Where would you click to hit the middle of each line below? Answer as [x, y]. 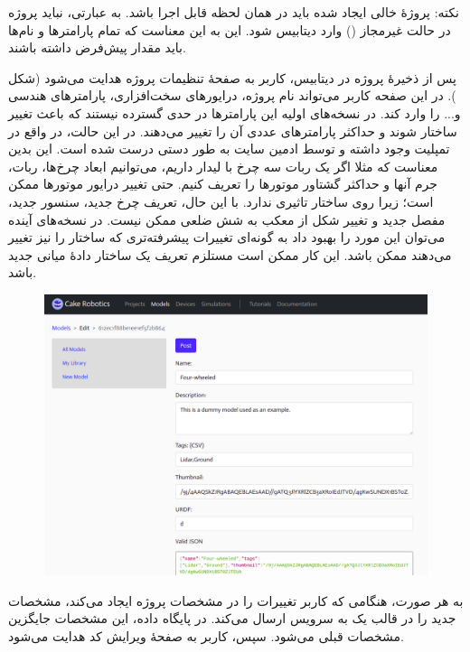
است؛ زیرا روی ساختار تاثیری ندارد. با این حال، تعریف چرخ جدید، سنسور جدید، [221, 201]
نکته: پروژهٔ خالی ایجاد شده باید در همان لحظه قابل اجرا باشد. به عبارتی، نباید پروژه [234, 12]
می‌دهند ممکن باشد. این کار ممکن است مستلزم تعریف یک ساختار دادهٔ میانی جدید [230, 254]
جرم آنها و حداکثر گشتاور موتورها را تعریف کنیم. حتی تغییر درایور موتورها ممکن [223, 184]
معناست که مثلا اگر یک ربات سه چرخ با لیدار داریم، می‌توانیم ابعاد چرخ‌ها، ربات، [223, 166]
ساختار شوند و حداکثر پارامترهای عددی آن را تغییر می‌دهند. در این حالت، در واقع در [233, 130]
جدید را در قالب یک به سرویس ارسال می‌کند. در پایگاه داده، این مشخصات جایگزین [232, 618]
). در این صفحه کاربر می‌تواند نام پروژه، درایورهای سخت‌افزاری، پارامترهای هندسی [232, 95]
